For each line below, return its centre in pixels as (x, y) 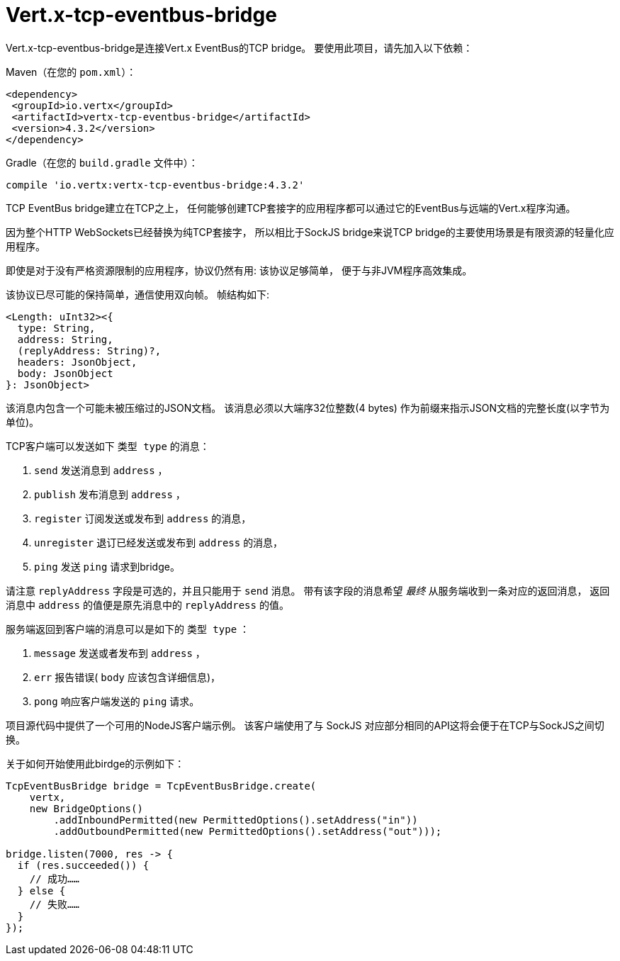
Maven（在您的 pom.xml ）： (71, 72)
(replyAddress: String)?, (89, 350)
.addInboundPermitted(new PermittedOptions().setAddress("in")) (236, 820)
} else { (41, 890)
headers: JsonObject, (77, 362)
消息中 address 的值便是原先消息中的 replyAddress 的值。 (147, 605)
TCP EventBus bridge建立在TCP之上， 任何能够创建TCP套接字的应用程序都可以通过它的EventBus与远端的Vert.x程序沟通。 (291, 208)
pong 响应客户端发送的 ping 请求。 (117, 701)
